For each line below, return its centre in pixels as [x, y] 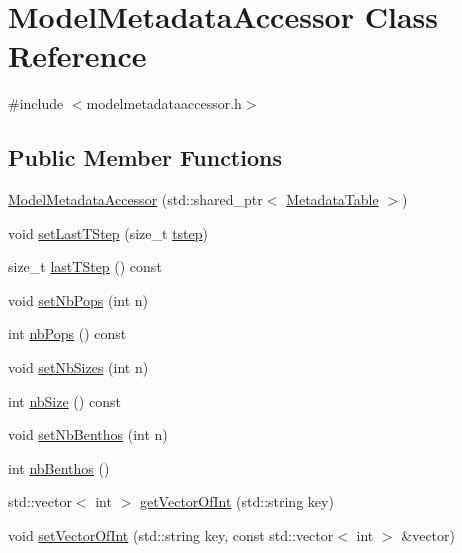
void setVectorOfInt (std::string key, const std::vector [171, 535]
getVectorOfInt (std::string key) [236, 501]
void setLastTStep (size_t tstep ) [108, 232]
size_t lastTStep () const [85, 266]
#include [36, 103]
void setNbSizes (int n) [78, 367]
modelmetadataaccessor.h [164, 103]
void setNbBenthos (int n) [88, 434]
